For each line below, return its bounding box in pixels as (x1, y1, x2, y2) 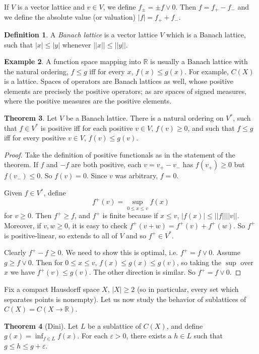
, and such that (187, 122, 235, 133)
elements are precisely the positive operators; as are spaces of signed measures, (4, 85, 247, 96)
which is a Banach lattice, (166, 29, 246, 39)
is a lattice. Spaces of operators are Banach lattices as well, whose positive (4, 76, 233, 86)
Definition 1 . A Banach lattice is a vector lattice (4, 29, 158, 39)
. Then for (31, 257, 63, 267)
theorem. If (4, 159, 38, 170)
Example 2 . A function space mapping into (4, 56, 141, 67)
